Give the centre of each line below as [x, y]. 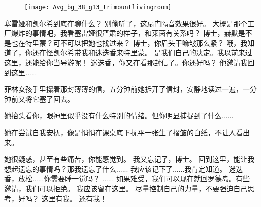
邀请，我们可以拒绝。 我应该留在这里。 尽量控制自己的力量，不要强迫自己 [126, 188]
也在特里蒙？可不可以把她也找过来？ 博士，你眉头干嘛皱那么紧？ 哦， [126, 42]
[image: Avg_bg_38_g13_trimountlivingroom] [98, 7]
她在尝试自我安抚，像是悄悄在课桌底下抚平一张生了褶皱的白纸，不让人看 [123, 132]
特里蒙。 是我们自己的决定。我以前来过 [188, 52]
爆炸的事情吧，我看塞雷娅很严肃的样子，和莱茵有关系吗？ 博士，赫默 [124, 33]
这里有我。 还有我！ [74, 198]
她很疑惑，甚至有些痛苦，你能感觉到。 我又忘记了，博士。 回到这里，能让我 [129, 159]
